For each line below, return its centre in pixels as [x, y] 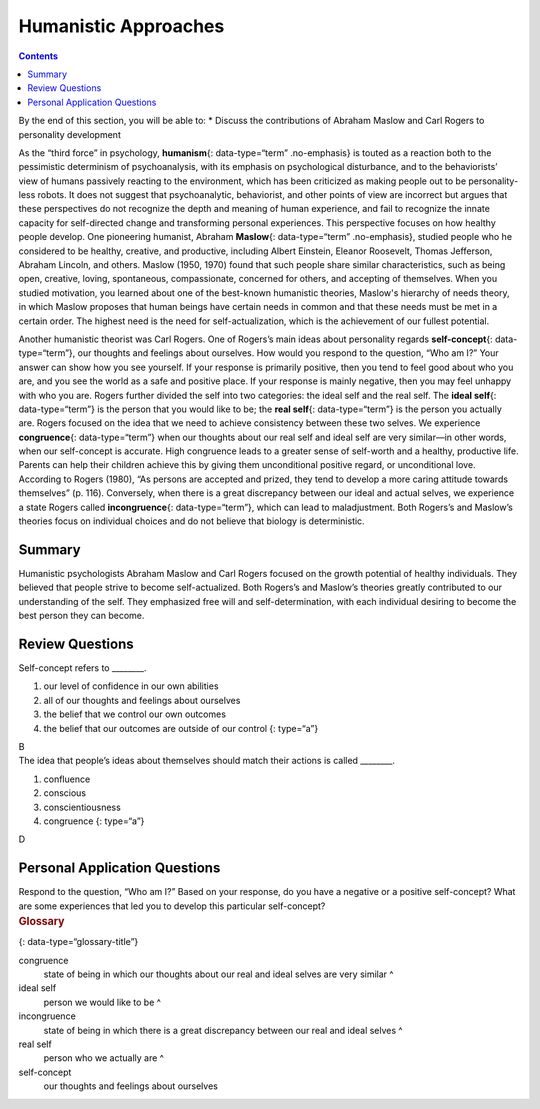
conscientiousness [82, 807]
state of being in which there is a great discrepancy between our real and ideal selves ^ [223, 1030]
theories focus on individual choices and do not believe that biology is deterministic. [191, 521]
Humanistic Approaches [121, 26]
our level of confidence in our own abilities [131, 686]
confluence [67, 779]
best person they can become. [81, 616]
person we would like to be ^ [102, 1002]
